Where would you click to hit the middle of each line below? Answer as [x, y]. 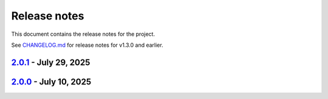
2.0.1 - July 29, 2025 [51, 62]
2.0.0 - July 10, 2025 [51, 82]
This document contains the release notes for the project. [83, 34]
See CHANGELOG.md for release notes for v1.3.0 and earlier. [87, 45]
